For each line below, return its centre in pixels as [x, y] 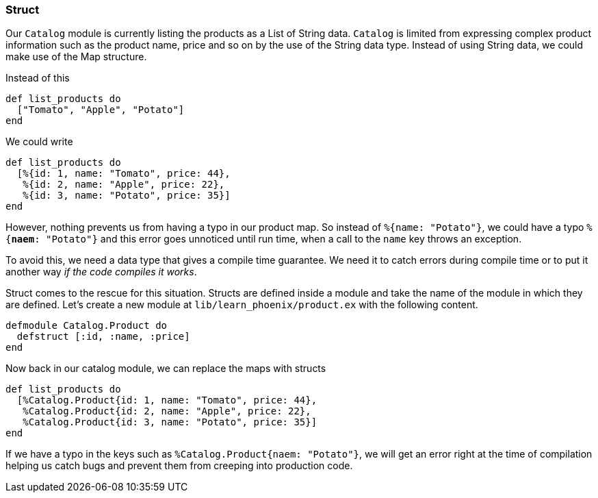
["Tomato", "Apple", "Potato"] [101, 110]
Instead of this [38, 78]
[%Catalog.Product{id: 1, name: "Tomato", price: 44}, [167, 400]
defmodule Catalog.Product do [87, 326]
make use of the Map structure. [76, 57]
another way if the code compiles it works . [101, 272]
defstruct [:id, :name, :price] [103, 337]
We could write [39, 142]
